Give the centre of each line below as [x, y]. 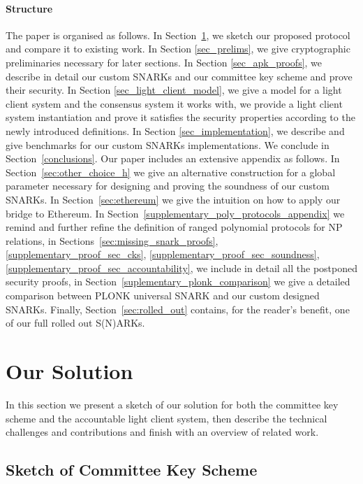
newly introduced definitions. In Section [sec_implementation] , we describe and [175, 130]
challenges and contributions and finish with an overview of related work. [162, 432]
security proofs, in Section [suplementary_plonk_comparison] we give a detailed [178, 282]
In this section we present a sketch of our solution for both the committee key [172, 404]
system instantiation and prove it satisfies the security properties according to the [180, 117]
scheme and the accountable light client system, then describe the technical [166, 418]
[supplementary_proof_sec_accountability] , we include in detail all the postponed [181, 268]
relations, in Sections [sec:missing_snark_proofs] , [112, 240]
